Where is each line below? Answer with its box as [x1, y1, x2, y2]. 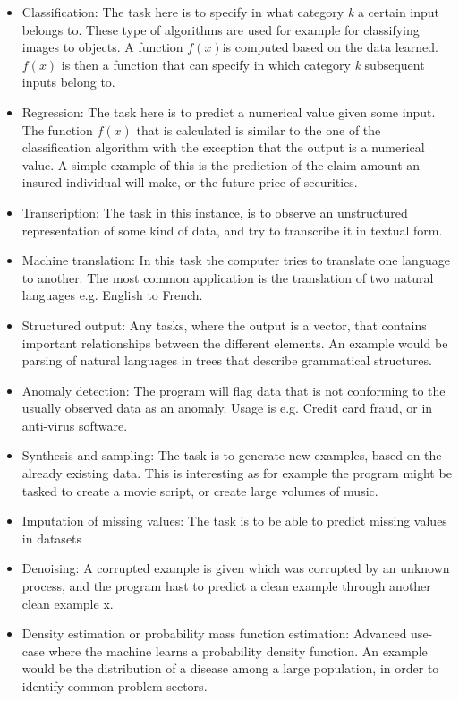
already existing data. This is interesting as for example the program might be [21, 464, 452, 483]
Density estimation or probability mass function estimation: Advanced [21, 624, 407, 643]
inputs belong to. [21, 73, 115, 91]
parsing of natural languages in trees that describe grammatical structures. [21, 351, 432, 370]
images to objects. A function [21, 38, 183, 56]
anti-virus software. [21, 415, 128, 434]
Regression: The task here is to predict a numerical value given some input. [21, 102, 436, 121]
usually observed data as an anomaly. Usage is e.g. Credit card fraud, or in [21, 398, 433, 417]
